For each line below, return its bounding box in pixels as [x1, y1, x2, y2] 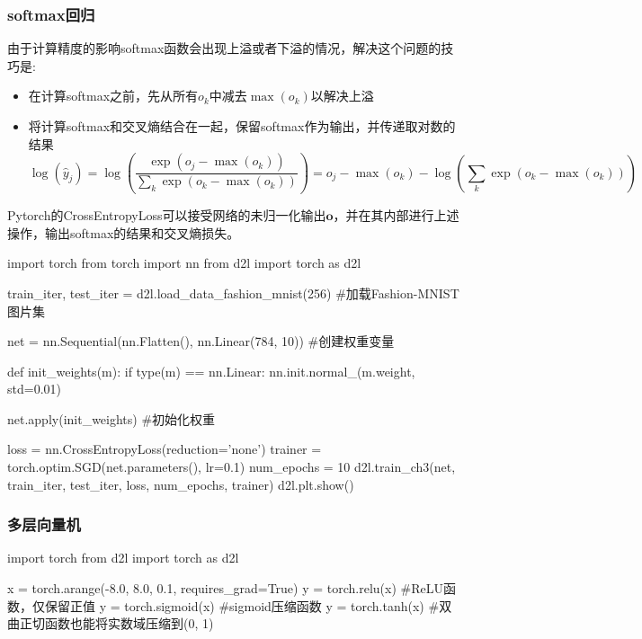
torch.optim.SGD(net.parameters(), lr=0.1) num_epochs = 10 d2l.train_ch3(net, [7, 457, 456, 476]
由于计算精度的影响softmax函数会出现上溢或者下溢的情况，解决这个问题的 [7, 39, 441, 58]
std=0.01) [7, 379, 61, 398]
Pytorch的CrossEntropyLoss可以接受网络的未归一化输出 [7, 206, 326, 225]
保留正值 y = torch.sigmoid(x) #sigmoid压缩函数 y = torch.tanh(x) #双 [44, 596, 452, 615]
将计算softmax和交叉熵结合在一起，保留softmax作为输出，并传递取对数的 [28, 117, 456, 135]
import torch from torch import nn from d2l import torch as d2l [7, 253, 361, 272]
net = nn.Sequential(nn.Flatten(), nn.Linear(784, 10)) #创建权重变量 [7, 332, 395, 351]
